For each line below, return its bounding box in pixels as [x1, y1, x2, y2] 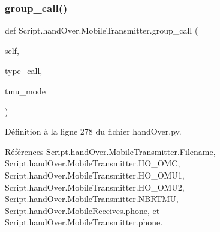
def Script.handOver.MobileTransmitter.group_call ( [5, 24, 198, 37]
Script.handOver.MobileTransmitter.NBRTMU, [5, 192, 179, 205]
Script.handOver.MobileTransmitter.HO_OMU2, [5, 180, 185, 193]
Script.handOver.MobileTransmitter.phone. [5, 216, 163, 228]
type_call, [5, 64, 43, 77]
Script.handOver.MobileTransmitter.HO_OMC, [5, 157, 180, 169]
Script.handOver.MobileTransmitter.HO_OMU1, [5, 168, 185, 181]
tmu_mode [5, 85, 46, 97]
